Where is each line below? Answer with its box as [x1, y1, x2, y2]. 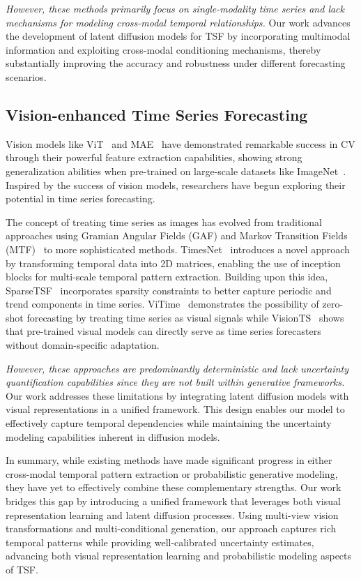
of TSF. [6, 562, 38, 576]
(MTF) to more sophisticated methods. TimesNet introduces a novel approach [6, 241, 350, 256]
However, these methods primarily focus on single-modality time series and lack [6, 1, 344, 15]
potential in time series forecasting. [6, 191, 155, 206]
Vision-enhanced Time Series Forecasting [6, 103, 308, 125]
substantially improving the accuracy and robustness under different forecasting [6, 56, 346, 70]
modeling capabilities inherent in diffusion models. [6, 429, 220, 444]
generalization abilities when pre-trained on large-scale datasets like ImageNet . [6, 163, 346, 178]
